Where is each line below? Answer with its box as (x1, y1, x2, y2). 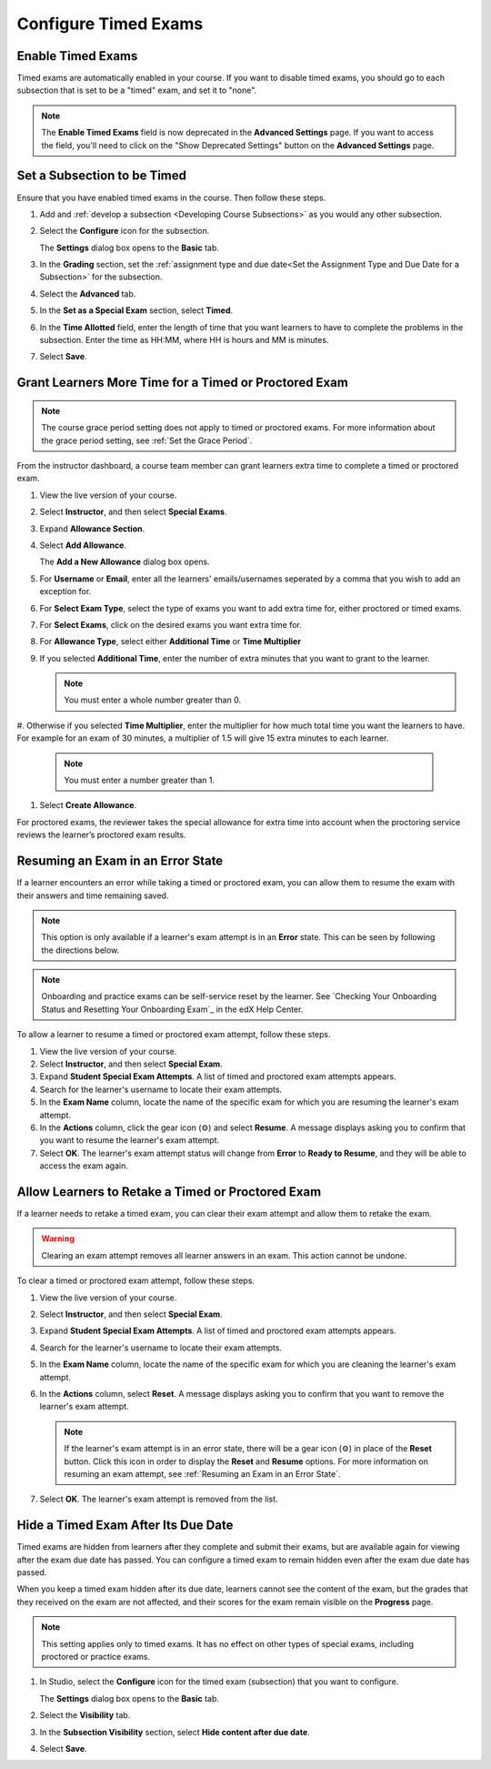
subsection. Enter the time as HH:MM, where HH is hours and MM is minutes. (39, 335, 329, 346)
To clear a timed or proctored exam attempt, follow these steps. (16, 1275, 255, 1287)
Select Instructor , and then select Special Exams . (39, 506, 227, 518)
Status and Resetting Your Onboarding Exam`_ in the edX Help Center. (41, 1004, 304, 1015)
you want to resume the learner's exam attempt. (39, 1135, 220, 1146)
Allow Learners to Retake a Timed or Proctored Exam (16, 1184, 322, 1199)
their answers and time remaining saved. (16, 890, 169, 901)
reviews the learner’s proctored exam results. (16, 829, 186, 841)
